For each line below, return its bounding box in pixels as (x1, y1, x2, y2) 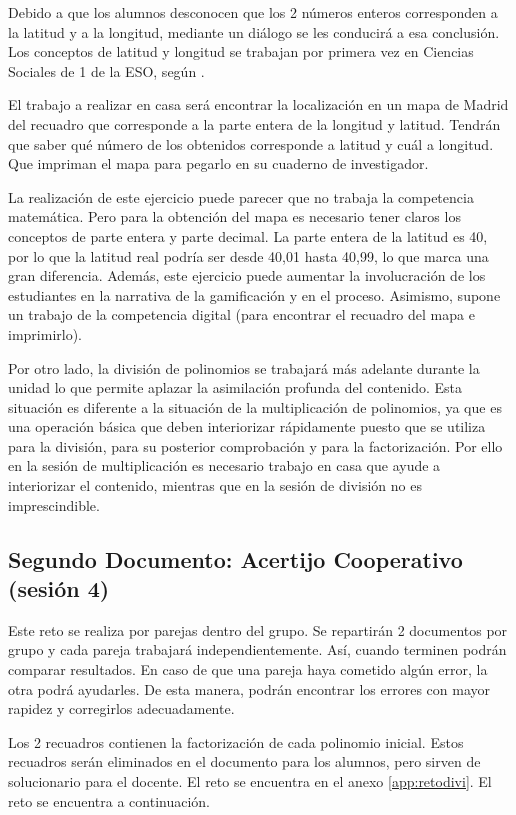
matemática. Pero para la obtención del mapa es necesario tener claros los (8, 206, 461, 227)
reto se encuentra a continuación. (8, 790, 210, 811)
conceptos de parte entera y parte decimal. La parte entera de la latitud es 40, (8, 225, 488, 246)
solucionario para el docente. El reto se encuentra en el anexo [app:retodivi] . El (8, 771, 492, 791)
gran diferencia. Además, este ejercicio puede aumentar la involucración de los (8, 265, 486, 286)
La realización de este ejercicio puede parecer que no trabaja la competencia (8, 186, 474, 207)
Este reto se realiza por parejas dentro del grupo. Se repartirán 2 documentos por (8, 619, 508, 640)
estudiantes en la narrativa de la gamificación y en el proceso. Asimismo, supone (8, 284, 501, 305)
